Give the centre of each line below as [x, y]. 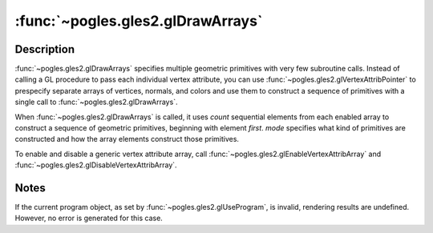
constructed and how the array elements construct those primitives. [127, 139]
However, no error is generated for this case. [89, 218]
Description [45, 49]
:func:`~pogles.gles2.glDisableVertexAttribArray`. [96, 165]
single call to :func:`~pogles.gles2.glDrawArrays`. [96, 102]
